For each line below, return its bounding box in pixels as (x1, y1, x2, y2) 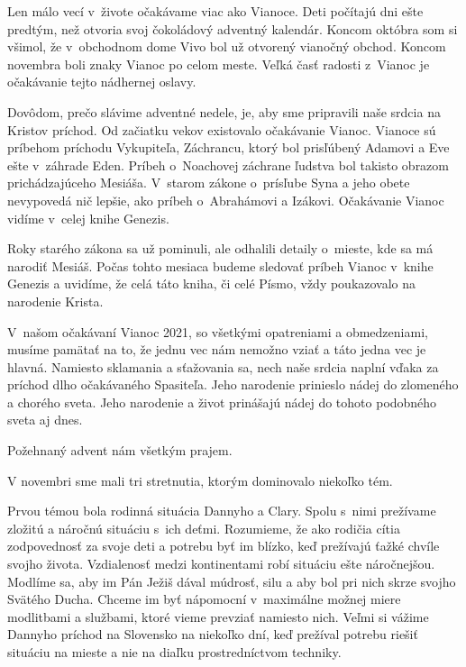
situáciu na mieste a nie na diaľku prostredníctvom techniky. (7, 643, 342, 661)
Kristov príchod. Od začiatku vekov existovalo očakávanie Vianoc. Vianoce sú (7, 120, 436, 139)
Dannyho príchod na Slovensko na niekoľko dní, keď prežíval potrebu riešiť (7, 625, 418, 644)
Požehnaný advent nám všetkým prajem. (7, 441, 233, 460)
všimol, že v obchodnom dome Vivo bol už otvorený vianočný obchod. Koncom (7, 37, 446, 56)
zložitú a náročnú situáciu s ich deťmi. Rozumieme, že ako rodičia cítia (7, 518, 400, 537)
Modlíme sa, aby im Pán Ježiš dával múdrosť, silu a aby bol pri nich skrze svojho (7, 571, 456, 590)
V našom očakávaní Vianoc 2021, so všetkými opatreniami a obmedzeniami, (7, 322, 428, 341)
